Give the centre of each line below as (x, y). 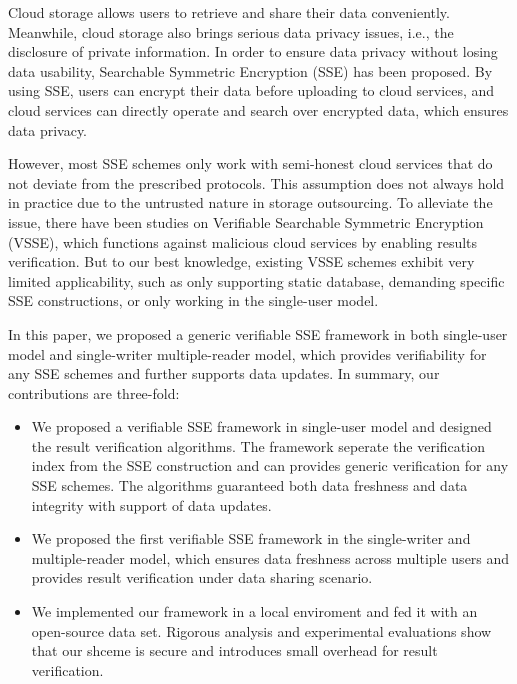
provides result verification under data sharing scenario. (202, 577)
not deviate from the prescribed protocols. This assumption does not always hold (256, 182)
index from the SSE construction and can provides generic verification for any (270, 465)
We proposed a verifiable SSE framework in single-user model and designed (261, 426)
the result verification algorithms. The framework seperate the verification (258, 445)
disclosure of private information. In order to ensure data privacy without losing (253, 51)
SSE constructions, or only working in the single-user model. (193, 300)
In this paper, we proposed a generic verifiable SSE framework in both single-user (258, 333)
